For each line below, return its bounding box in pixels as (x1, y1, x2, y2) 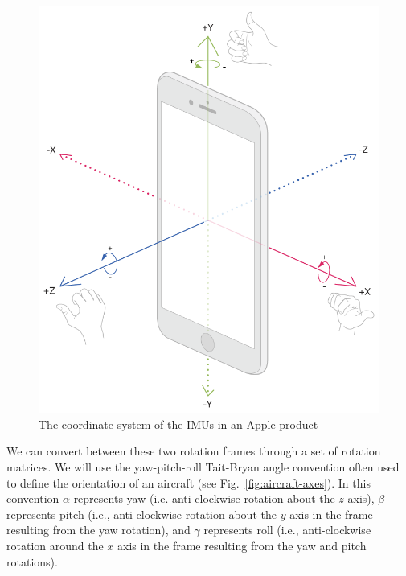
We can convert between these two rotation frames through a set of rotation (6, 442, 381, 459)
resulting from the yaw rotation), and (6, 521, 191, 538)
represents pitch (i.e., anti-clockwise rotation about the (6, 505, 277, 522)
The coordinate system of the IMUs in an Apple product (39, 415, 318, 432)
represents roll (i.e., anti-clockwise (203, 521, 371, 538)
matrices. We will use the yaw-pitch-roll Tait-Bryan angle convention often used (6, 458, 400, 475)
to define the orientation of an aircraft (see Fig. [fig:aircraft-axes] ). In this (6, 474, 371, 491)
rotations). (6, 553, 58, 570)
